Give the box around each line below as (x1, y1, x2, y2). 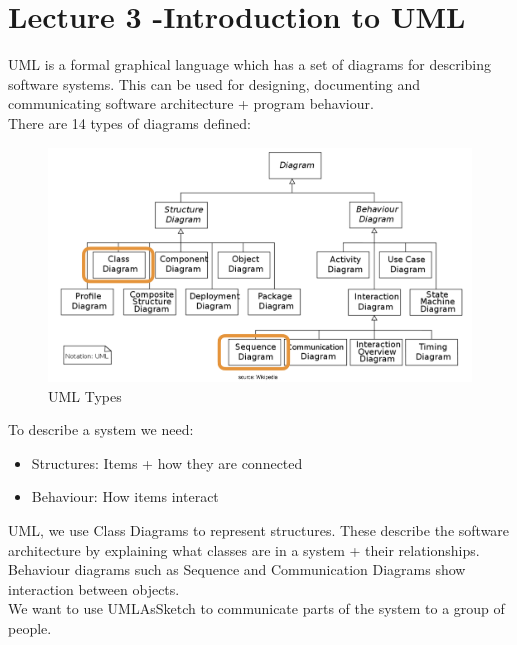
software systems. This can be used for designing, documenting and (8, 73, 421, 94)
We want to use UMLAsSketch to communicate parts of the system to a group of (8, 598, 505, 619)
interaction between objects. (8, 578, 180, 599)
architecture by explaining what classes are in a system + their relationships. (8, 539, 480, 560)
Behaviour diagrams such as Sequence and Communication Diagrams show (8, 559, 466, 580)
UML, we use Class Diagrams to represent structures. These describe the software (8, 520, 510, 541)
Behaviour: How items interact (31, 486, 219, 507)
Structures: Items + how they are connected (31, 452, 303, 473)
